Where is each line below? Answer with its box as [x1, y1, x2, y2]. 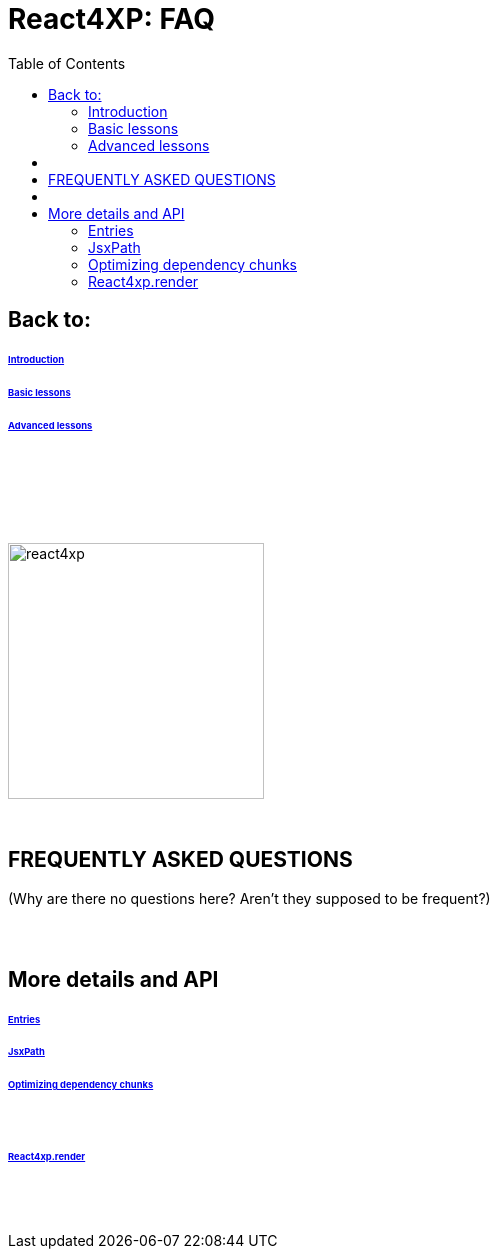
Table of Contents [8, 54, 126, 72]
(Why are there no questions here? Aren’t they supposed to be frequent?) [8, 889, 491, 907]
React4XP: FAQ [8, 2, 215, 36]
